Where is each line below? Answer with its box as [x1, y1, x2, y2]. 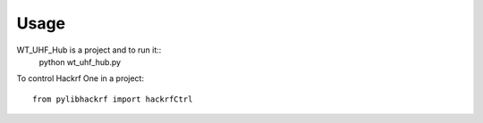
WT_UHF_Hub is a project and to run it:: [16, 45, 162, 55]
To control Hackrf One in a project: [16, 73, 145, 84]
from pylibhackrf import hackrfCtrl [32, 94, 193, 104]
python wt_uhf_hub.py [38, 56, 121, 67]
